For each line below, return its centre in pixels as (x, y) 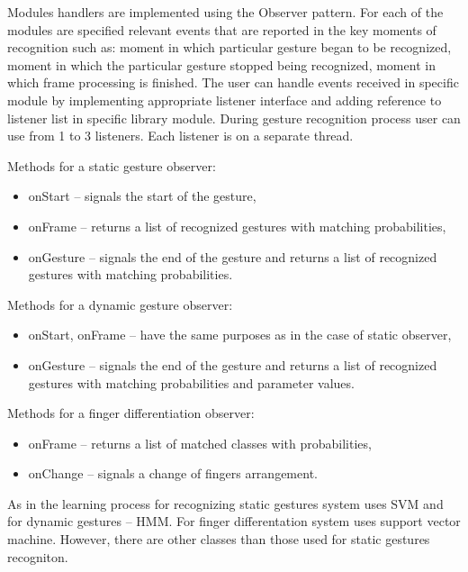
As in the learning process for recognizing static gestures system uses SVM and (225, 503)
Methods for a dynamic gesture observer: (120, 304)
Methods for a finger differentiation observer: (131, 413)
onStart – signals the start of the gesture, (142, 196)
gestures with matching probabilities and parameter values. (191, 382)
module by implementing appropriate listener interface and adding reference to (225, 100)
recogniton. (38, 556)
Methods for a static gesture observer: (112, 165)
